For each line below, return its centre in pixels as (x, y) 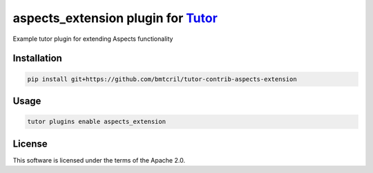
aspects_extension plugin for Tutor (115, 18)
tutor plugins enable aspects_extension (96, 122)
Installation (37, 58)
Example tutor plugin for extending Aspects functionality (93, 39)
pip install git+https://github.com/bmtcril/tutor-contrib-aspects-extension (162, 79)
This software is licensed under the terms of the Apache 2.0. (99, 160)
